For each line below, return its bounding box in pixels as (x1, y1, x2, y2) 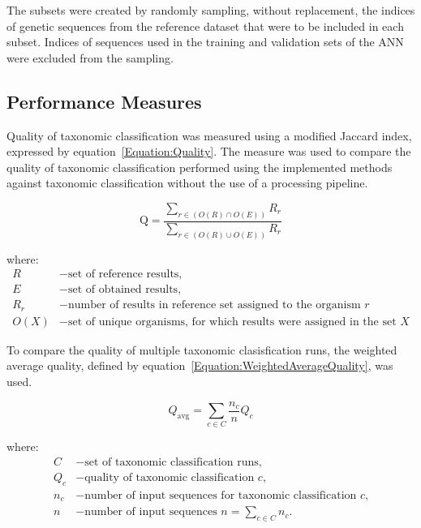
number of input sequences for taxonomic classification (84, 489, 357, 501)
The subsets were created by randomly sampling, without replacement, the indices (6, 2, 415, 18)
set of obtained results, (67, 284, 182, 296)
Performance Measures (6, 88, 202, 114)
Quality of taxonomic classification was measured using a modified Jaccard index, (6, 127, 412, 144)
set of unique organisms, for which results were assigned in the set (67, 316, 397, 328)
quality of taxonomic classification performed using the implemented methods (6, 158, 393, 175)
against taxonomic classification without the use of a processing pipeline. (6, 174, 368, 191)
